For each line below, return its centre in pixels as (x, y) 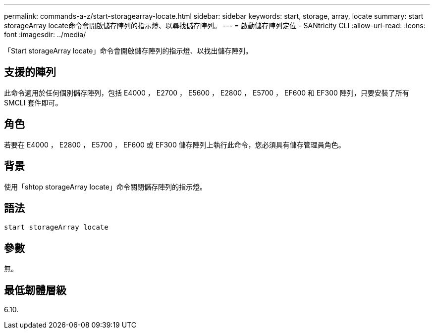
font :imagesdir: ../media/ (45, 34)
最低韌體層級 (35, 290)
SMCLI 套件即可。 (33, 102)
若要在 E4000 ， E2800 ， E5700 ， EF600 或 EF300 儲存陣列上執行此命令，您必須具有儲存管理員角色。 (175, 144)
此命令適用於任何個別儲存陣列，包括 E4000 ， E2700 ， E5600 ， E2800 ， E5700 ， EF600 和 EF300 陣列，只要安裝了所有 (207, 93)
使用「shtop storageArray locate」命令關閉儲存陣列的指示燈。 (105, 187)
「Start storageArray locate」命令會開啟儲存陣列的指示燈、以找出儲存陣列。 (128, 51)
